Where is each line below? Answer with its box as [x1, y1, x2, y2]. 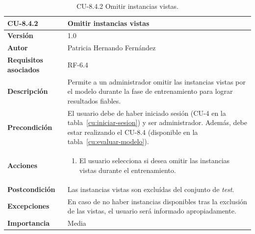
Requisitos [7, 55, 43, 65]
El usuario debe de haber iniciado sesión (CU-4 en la [67, 107, 226, 118]
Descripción [7, 86, 48, 96]
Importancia [7, 217, 50, 228]
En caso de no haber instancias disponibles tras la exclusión [67, 196, 247, 206]
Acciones [7, 160, 38, 170]
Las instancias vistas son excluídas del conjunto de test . [67, 184, 234, 194]
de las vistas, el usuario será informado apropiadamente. [67, 206, 236, 216]
